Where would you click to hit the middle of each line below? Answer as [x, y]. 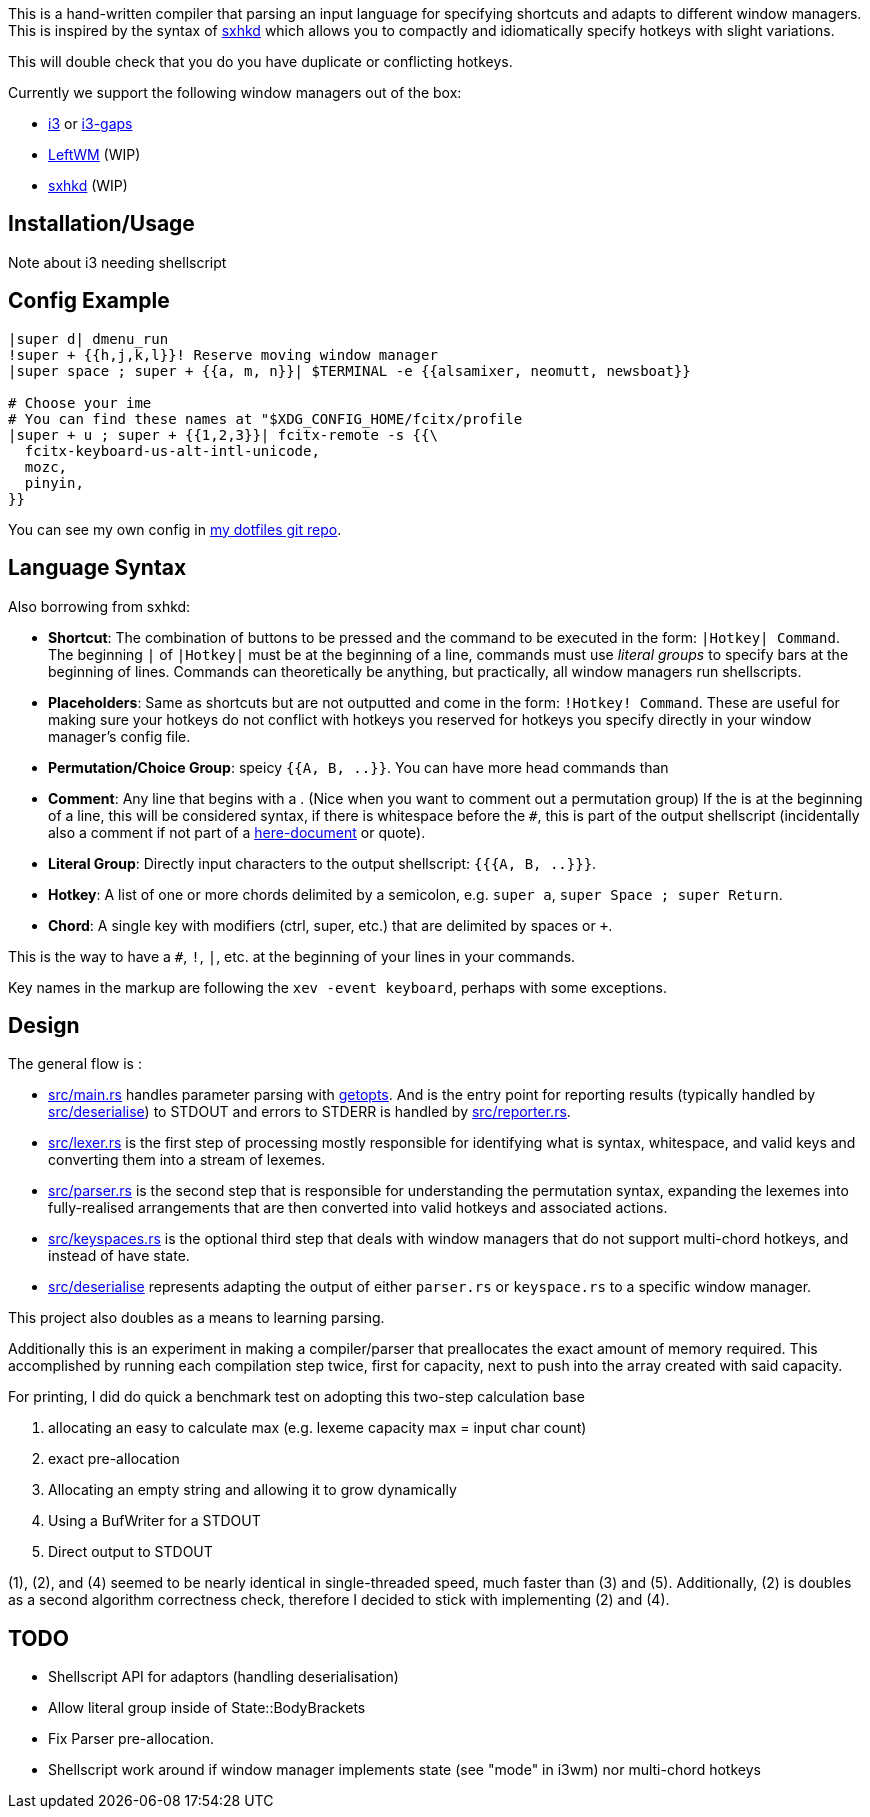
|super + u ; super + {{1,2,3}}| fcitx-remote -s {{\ [223, 434]
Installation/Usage [101, 224]
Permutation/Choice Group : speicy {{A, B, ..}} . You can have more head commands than [358, 767]
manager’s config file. [119, 736]
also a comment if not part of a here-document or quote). [237, 832]
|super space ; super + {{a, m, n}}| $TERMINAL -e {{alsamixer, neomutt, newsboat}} [349, 370]
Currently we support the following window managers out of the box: [235, 92]
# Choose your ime [80, 402]
